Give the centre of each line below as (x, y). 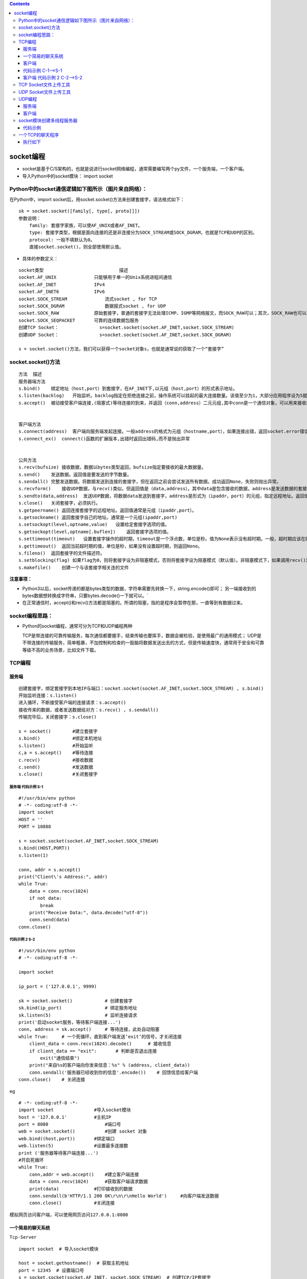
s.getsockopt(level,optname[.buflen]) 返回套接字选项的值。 (95, 532)
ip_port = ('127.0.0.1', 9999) (58, 987)
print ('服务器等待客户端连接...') (59, 1153)
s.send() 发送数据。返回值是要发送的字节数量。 (75, 474)
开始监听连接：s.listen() (48, 696)
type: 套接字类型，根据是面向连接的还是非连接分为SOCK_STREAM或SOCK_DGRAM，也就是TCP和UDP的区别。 (143, 233)
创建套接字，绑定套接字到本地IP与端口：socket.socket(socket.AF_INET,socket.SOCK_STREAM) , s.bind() (141, 688)
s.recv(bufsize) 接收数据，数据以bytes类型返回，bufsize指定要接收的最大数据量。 (113, 467)
